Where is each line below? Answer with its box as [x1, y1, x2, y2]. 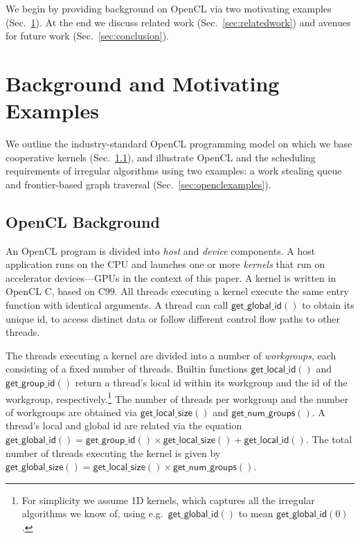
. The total [305, 432, 352, 447]
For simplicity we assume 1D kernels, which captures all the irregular [21, 492, 315, 507]
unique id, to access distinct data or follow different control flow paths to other [6, 311, 341, 325]
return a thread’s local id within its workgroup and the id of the [75, 375, 348, 390]
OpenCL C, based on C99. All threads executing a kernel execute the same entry [6, 284, 349, 298]
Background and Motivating [6, 69, 280, 97]
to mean [238, 506, 273, 521]
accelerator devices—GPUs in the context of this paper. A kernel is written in [6, 270, 336, 285]
